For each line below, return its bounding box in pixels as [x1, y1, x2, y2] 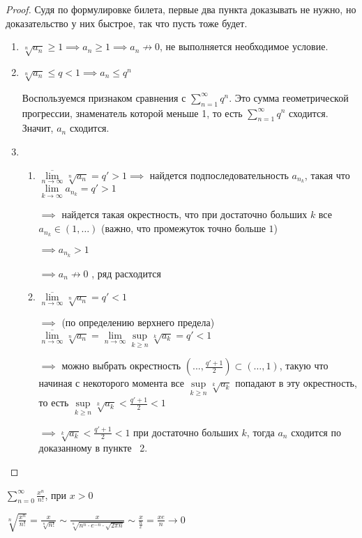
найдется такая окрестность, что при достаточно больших [61, 207, 308, 222]
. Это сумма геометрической [229, 90, 349, 105]
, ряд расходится [91, 266, 161, 280]
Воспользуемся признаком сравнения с [22, 90, 186, 105]
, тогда [246, 424, 275, 439]
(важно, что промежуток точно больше [101, 221, 266, 236]
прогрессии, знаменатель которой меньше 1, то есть [22, 105, 243, 120]
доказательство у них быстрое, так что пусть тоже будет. [6, 15, 248, 30]
